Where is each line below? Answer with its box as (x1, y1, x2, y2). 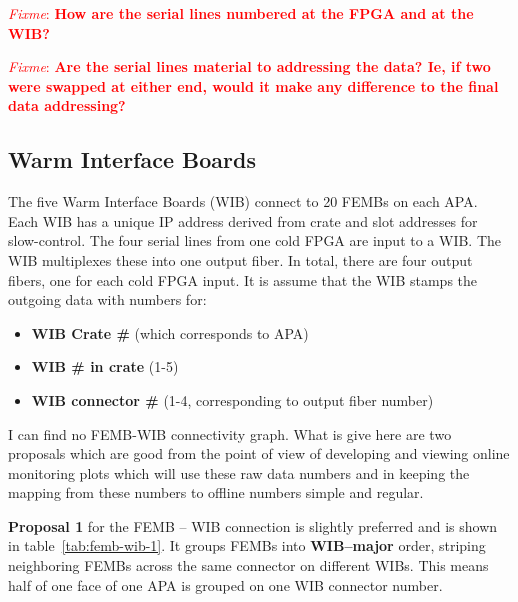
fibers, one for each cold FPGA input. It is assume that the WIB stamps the (8, 269, 478, 290)
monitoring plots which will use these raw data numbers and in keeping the (8, 462, 470, 483)
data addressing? (8, 95, 126, 116)
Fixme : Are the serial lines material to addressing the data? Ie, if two (8, 56, 491, 77)
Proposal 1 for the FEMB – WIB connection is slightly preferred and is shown (8, 515, 498, 536)
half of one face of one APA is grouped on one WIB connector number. (8, 574, 443, 595)
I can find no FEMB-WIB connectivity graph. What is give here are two (8, 423, 452, 444)
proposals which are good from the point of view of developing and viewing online (8, 443, 510, 464)
